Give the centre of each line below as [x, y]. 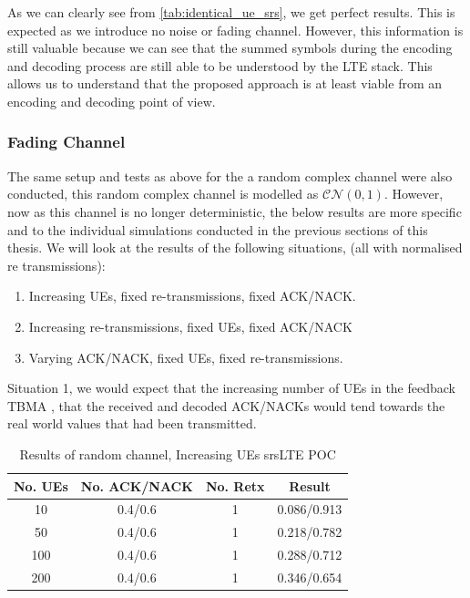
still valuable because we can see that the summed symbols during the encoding [230, 48]
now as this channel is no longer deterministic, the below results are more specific [235, 211]
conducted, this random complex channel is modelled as [163, 194]
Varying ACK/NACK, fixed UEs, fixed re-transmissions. [186, 357]
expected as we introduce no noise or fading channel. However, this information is [235, 30]
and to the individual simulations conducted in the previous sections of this [218, 229]
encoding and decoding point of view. [112, 101]
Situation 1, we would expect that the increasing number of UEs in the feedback [231, 388]
